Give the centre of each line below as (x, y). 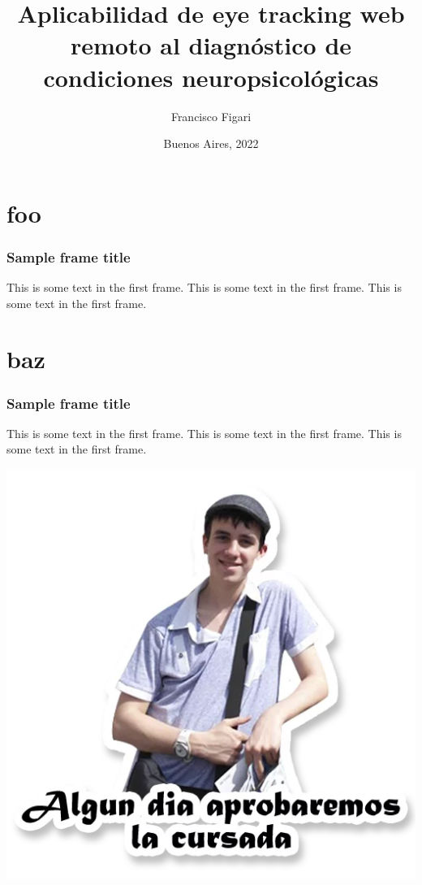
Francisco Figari (211, 116)
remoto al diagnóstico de (211, 45)
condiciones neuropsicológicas (211, 77)
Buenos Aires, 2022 (211, 143)
